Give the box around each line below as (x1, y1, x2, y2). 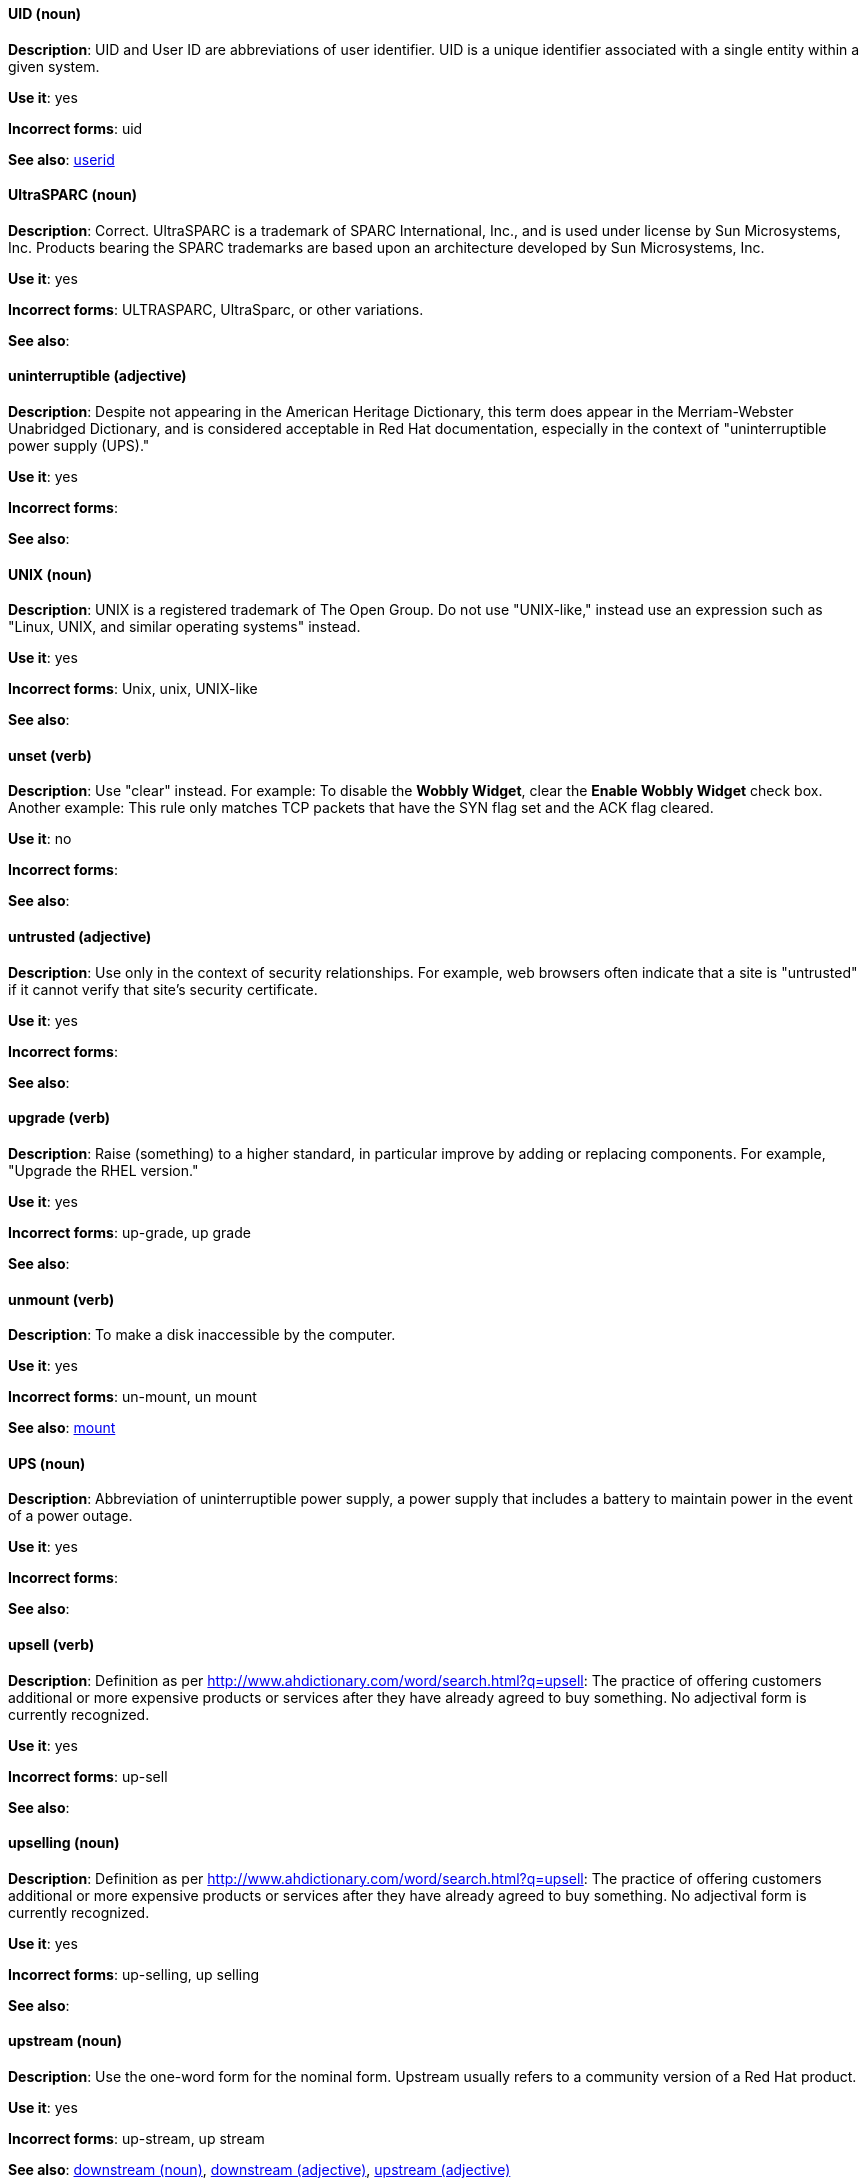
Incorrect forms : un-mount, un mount (8, 1388, 257, 1406)
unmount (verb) (8, 1290, 115, 1308)
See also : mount (8, 1419, 116, 1437)
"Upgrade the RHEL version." (8, 1161, 199, 1179)
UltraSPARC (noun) (8, 186, 137, 204)
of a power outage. (8, 1507, 133, 1525)
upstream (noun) (8, 2032, 123, 2050)
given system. (8, 57, 100, 75)
